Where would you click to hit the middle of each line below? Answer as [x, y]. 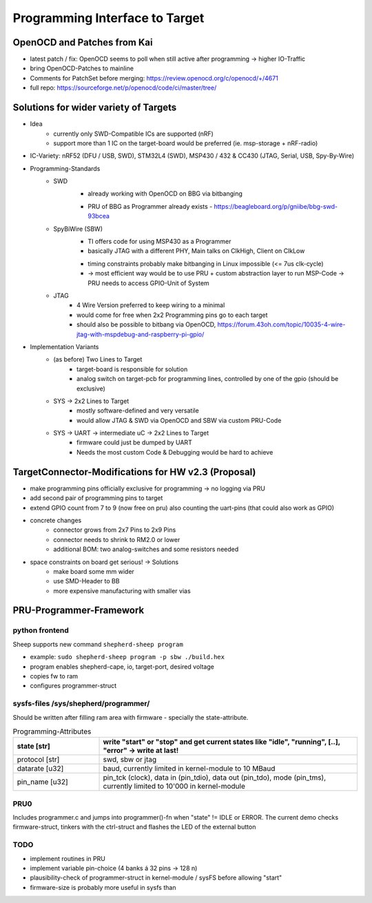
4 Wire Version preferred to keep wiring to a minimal [151, 305]
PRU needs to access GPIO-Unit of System [148, 283]
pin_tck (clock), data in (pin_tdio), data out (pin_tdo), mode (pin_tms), [215, 778]
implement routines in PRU [68, 858]
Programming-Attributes [52, 731]
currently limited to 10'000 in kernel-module [174, 787]
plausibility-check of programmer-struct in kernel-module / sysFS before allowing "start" [156, 878]
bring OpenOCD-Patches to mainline [82, 68]
